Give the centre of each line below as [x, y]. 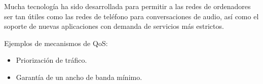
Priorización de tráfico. [51, 60]
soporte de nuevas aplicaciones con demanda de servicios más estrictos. [114, 26]
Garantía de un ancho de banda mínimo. [79, 77]
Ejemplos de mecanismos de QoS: [56, 43]
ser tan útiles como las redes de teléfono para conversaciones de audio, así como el [131, 16]
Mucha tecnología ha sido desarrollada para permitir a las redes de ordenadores [127, 6]
